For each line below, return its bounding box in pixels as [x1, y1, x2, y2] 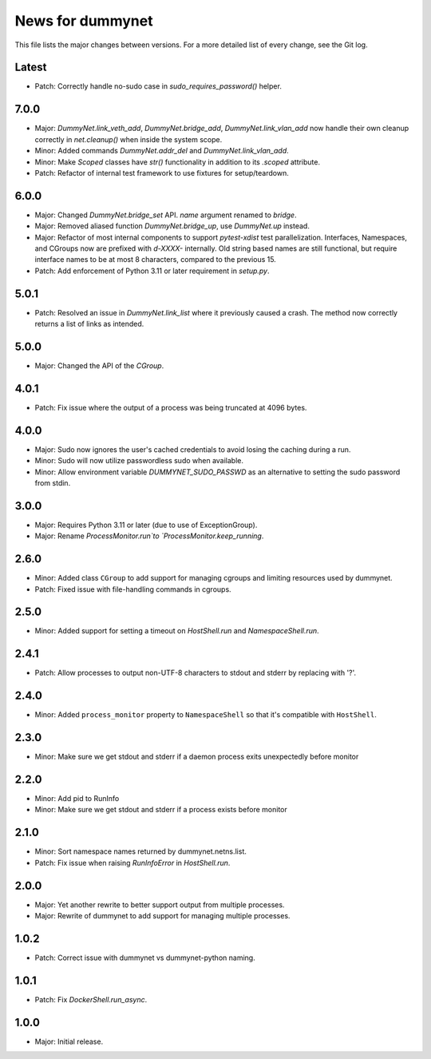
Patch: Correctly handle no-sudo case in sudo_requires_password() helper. [34, 81, 283, 91]
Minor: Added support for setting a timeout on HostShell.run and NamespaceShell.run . [34, 626, 319, 636]
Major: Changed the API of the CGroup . [34, 360, 164, 371]
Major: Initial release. [34, 1037, 104, 1046]
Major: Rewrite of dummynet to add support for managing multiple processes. [34, 911, 291, 921]
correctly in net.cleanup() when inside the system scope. [34, 134, 223, 144]
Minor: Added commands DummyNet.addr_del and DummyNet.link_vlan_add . [34, 146, 289, 156]
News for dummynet [14, 12, 153, 30]
